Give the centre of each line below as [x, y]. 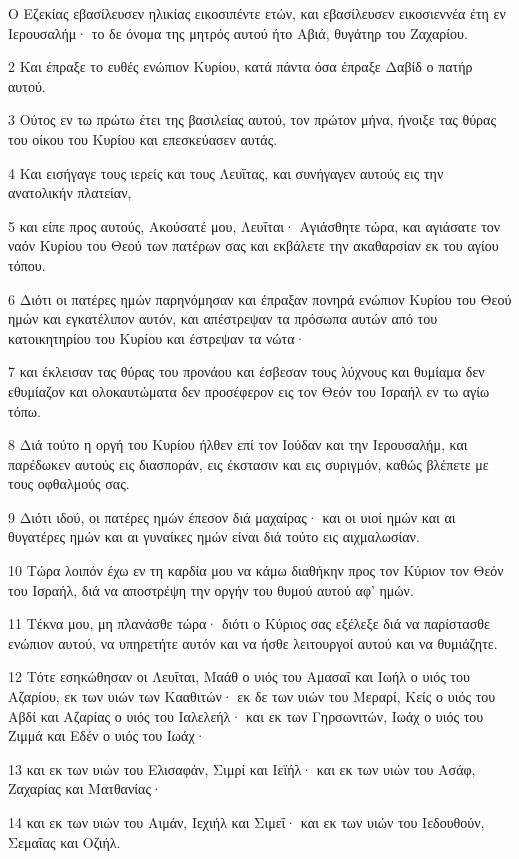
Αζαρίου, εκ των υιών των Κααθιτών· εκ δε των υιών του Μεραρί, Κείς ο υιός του [252, 696]
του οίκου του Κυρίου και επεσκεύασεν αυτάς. [143, 138]
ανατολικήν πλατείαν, [70, 192]
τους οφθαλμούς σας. [69, 483]
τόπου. [27, 264]
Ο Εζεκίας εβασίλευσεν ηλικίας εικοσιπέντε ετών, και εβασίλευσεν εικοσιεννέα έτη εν [257, 13]
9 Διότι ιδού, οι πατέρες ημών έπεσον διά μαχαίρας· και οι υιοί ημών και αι [232, 516]
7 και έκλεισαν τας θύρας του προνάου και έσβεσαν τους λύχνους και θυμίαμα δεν [246, 371]
